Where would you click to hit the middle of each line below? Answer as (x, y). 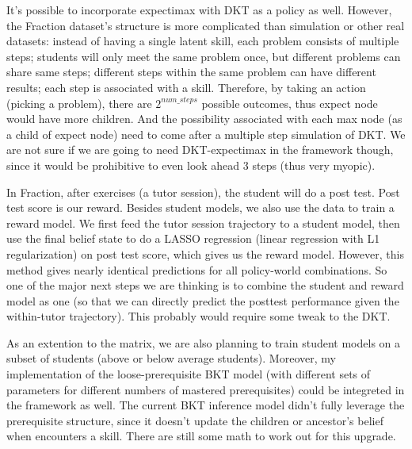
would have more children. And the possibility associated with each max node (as (204, 119)
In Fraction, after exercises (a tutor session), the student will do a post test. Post (203, 192)
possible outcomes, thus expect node (290, 103)
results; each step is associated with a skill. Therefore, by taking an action (186, 87)
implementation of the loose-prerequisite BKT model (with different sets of (189, 374)
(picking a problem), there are (79, 103)
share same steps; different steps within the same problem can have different (191, 72)
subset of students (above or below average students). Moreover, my (171, 358)
